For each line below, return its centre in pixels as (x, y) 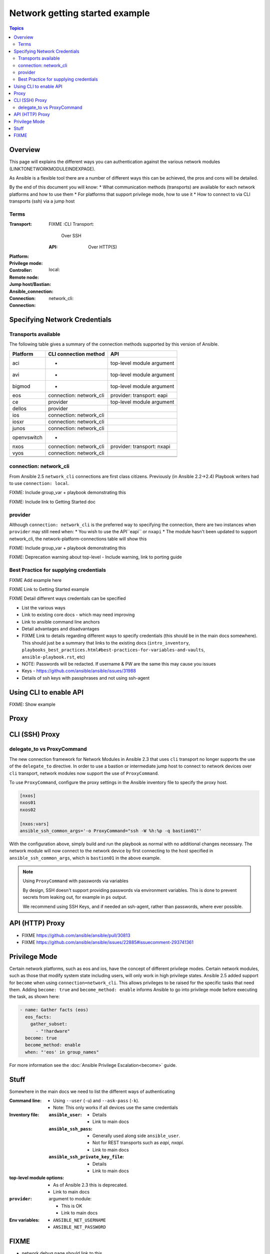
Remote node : (24, 277)
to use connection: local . (39, 483)
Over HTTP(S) (103, 247)
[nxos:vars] (34, 824)
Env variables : (24, 1220)
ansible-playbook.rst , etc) (53, 657)
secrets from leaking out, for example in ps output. (75, 897)
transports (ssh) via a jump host (42, 201)
